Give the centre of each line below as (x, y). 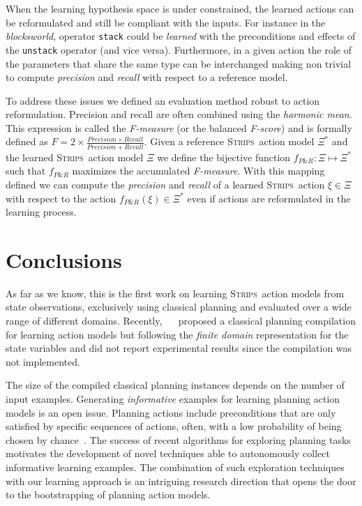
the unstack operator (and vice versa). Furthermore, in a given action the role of (179, 49)
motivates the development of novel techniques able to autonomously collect (168, 453)
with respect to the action (61, 198)
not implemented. (43, 361)
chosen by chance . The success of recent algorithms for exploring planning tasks (178, 439)
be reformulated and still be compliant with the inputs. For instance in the (166, 22)
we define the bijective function (224, 157)
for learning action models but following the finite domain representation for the (177, 334)
